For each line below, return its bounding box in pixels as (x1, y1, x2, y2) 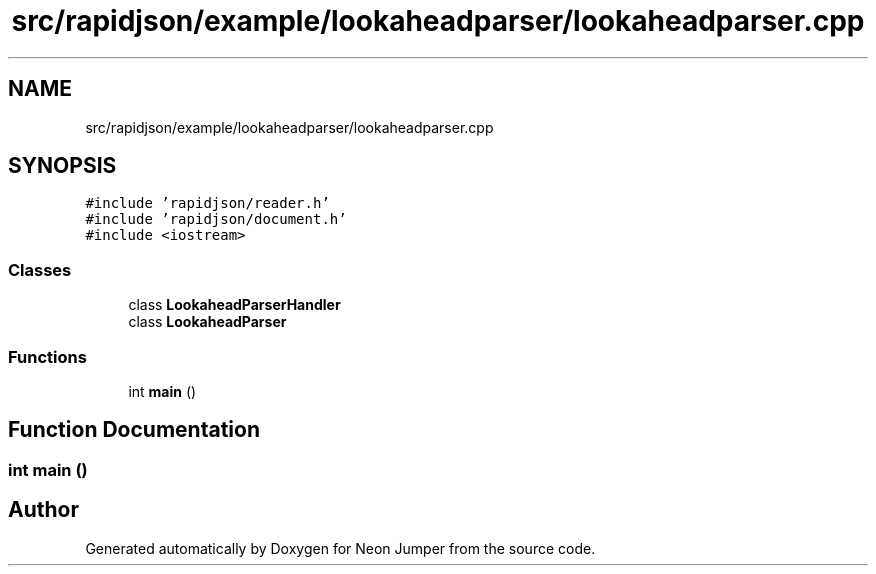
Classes (8, 259, 72, 280)
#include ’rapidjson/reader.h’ (85, 195, 330, 212)
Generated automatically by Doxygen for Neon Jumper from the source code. (85, 539, 596, 557)
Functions (8, 346, 87, 367)
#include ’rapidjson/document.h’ (85, 211, 347, 228)
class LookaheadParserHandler (128, 296, 341, 314)
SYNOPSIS (8, 153, 117, 179)
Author (8, 497, 79, 523)
